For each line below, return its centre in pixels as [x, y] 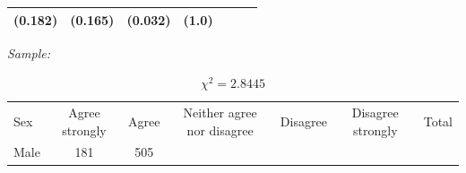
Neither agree [220, 112]
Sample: [29, 52]
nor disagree [220, 130]
